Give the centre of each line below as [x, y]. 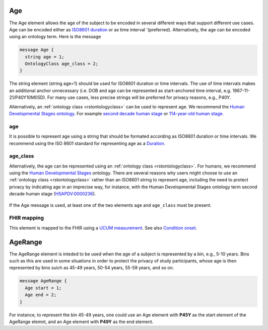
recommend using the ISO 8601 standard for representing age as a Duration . [87, 143]
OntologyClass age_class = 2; [62, 64]
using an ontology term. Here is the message [55, 37]
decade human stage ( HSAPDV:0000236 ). [53, 194]
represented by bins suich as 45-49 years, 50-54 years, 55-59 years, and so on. [92, 268]
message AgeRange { [43, 281]
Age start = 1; [43, 288]
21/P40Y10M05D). [28, 97]
